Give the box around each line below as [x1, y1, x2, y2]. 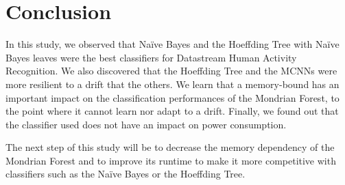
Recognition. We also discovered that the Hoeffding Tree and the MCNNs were [5, 63, 337, 78]
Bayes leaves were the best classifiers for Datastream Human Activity [5, 50, 297, 64]
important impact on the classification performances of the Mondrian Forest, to [5, 90, 340, 104]
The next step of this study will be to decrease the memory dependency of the [5, 140, 335, 154]
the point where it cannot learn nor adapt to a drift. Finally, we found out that [5, 104, 339, 118]
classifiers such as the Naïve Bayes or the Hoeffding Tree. [5, 167, 246, 181]
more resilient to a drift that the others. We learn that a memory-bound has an [5, 76, 340, 91]
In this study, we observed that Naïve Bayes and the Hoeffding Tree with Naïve [5, 37, 340, 51]
